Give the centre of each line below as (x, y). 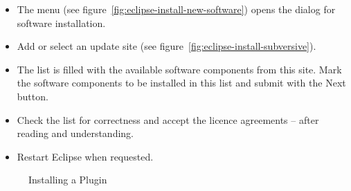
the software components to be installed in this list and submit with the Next (181, 83)
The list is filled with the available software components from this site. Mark (179, 69)
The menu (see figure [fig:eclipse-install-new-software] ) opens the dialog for (176, 9)
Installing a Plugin (68, 180)
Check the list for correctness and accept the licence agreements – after (168, 119)
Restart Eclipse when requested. (85, 156)
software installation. (61, 22)
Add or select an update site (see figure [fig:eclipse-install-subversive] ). (166, 46)
